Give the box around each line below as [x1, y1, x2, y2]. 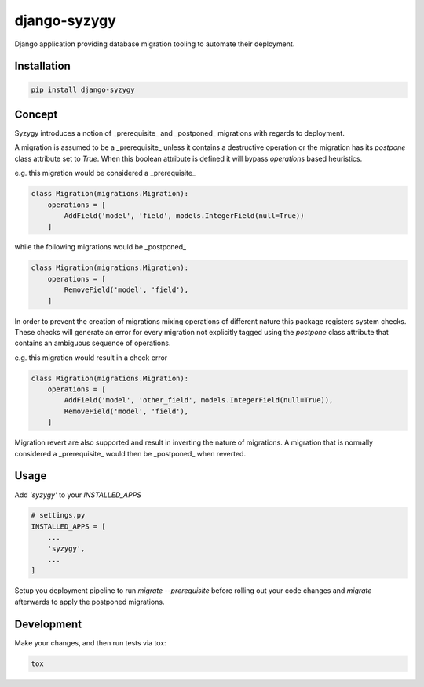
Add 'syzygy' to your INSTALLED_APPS [14, 490, 141, 500]
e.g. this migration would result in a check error [14, 353, 168, 362]
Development [14, 617, 82, 631]
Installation [14, 60, 71, 73]
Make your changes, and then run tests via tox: [14, 638, 166, 647]
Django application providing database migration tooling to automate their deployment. [14, 39, 295, 49]
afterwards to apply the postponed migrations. [14, 597, 165, 606]
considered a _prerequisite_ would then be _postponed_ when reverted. [14, 449, 247, 458]
